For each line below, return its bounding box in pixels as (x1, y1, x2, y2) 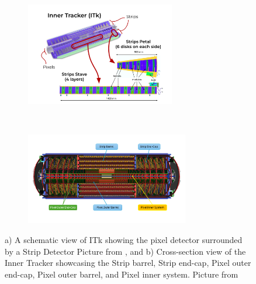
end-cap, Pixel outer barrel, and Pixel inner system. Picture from (5, 268, 238, 280)
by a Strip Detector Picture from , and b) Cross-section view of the (5, 245, 246, 257)
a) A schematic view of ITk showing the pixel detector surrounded (5, 234, 243, 246)
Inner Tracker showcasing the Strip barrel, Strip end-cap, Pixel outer (5, 256, 251, 269)
